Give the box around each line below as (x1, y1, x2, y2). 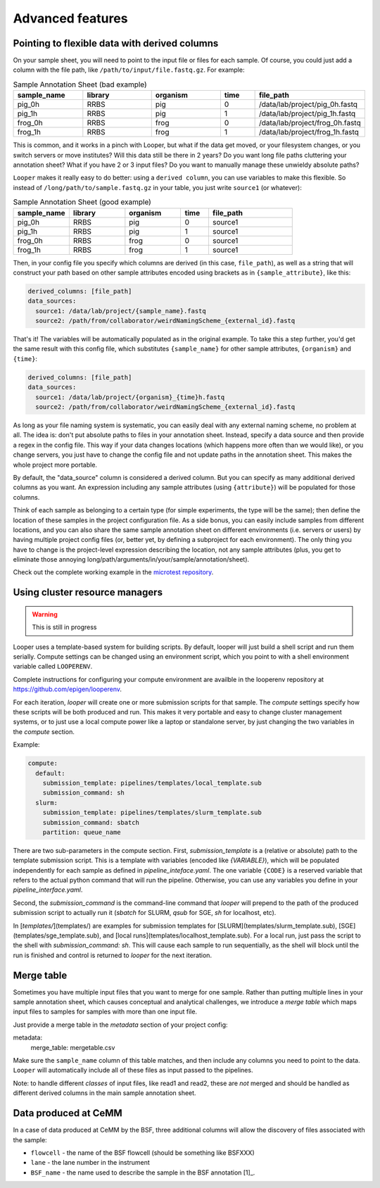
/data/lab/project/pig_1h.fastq (258, 109, 356, 119)
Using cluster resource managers (13, 586, 163, 598)
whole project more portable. (13, 460, 98, 469)
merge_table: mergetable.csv (30, 1043, 115, 1051)
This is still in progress (32, 623, 97, 631)
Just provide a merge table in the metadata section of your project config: (13, 1020, 228, 1029)
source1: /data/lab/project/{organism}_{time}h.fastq (35, 393, 225, 401)
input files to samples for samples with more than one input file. (13, 1007, 197, 1016)
